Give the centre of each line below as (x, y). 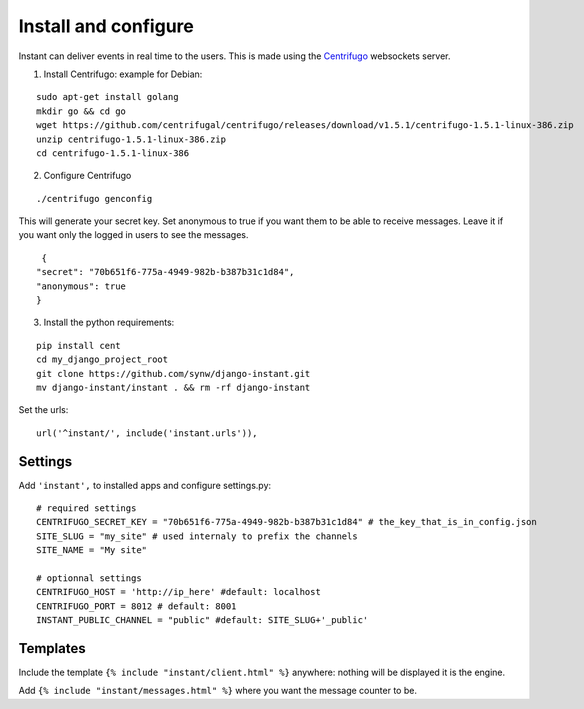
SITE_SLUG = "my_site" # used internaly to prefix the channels (197, 536)
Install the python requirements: (109, 322)
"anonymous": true (81, 286)
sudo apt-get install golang (107, 97)
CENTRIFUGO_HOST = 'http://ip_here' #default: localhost (179, 592)
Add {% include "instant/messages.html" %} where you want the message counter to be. (217, 691)
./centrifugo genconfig (94, 198)
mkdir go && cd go (81, 111)
